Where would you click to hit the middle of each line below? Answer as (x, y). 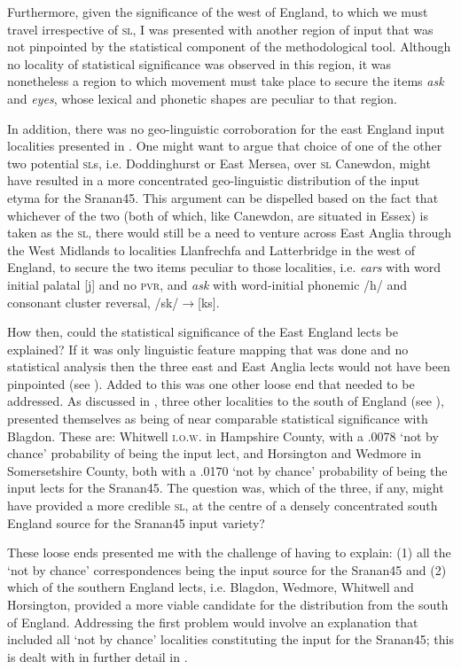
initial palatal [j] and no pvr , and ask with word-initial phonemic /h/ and (207, 284)
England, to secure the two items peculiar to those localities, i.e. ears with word (224, 267)
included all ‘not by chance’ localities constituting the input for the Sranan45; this (230, 639)
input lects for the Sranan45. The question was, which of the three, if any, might (226, 488)
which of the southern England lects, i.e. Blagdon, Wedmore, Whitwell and (211, 587)
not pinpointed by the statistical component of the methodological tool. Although (229, 47)
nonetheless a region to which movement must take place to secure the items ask (226, 81)
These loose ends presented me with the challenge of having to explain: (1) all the (229, 552)
